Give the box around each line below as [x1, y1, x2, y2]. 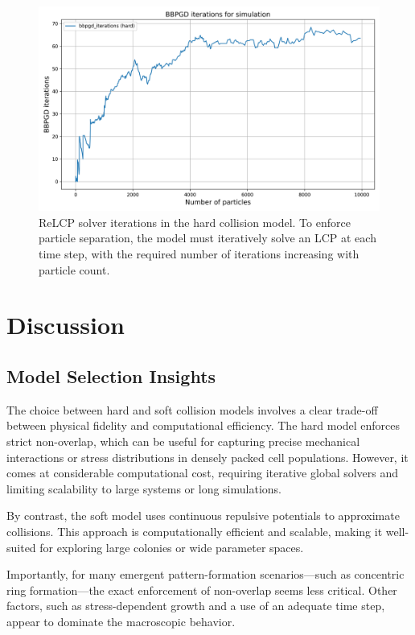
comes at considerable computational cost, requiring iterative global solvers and [6, 464, 399, 481]
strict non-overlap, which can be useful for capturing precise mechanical [6, 432, 360, 449]
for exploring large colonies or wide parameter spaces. [39, 538, 304, 555]
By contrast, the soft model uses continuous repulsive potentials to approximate [6, 507, 400, 524]
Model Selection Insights [6, 363, 216, 388]
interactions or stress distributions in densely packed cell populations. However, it [6, 448, 409, 465]
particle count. [39, 261, 110, 278]
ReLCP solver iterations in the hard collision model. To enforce [39, 213, 351, 230]
